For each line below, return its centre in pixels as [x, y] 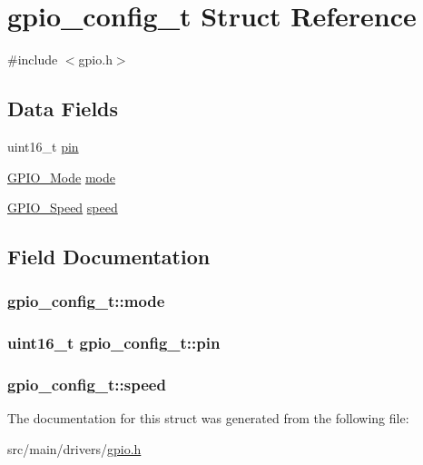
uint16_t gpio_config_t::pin [114, 343]
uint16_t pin [43, 146]
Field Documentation [109, 257]
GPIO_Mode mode [61, 177]
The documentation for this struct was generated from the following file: [208, 418]
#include [33, 59]
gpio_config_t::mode [86, 301]
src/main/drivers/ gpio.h [74, 448]
